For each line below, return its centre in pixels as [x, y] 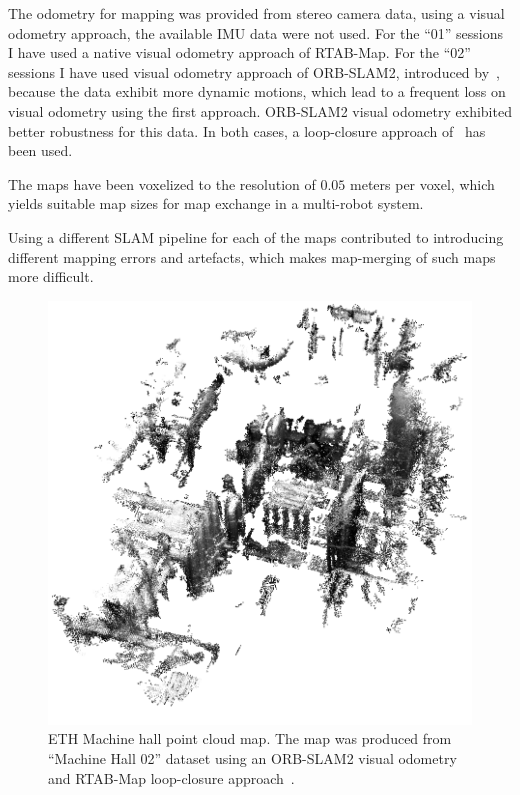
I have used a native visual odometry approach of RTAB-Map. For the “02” [239, 52]
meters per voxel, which [422, 183]
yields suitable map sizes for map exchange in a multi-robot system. [216, 203]
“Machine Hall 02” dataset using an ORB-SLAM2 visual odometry [252, 757]
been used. [40, 150]
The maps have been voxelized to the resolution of [162, 183]
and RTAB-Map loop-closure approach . [171, 777]
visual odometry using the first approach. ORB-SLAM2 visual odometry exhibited [260, 110]
